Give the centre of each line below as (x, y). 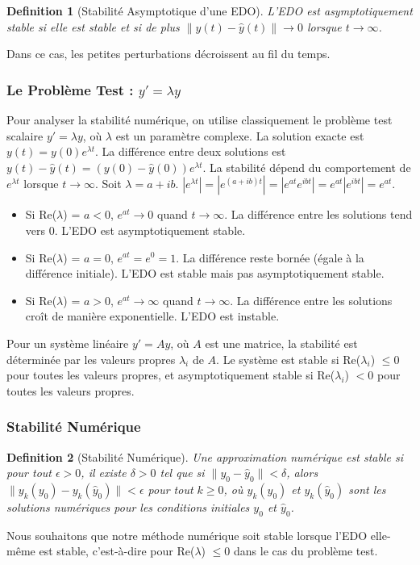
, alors (302, 473)
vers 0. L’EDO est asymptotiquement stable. (135, 230)
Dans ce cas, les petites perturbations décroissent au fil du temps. (168, 54)
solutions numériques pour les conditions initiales (128, 506)
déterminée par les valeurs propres (91, 359)
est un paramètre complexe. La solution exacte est (240, 135)
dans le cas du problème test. (306, 551)
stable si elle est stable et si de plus (93, 26)
